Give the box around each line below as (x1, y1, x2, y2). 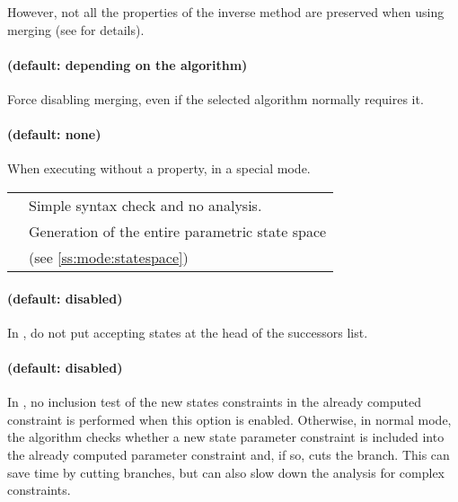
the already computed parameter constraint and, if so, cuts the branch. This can (7, 445, 450, 463)
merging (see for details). (7, 20, 145, 39)
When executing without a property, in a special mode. (7, 159, 311, 178)
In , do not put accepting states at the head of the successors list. (7, 322, 368, 341)
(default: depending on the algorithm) (7, 55, 248, 74)
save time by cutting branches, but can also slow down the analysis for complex (7, 462, 445, 481)
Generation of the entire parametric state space (29, 220, 327, 242)
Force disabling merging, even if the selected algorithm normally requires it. (7, 89, 424, 108)
